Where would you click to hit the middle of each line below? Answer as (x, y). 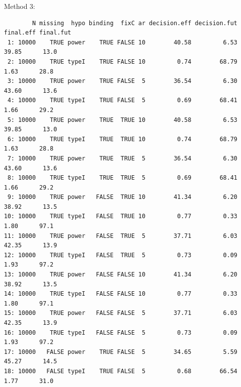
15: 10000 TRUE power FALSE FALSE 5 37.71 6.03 (121, 313)
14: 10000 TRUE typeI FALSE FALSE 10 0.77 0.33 (121, 294)
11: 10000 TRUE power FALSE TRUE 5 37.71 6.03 (121, 236)
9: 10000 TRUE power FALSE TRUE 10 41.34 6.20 (122, 197)
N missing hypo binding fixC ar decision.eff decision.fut (135, 23)
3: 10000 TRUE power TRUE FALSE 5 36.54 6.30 (122, 81)
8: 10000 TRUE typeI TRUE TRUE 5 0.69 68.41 (122, 178)
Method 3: (20, 6)
